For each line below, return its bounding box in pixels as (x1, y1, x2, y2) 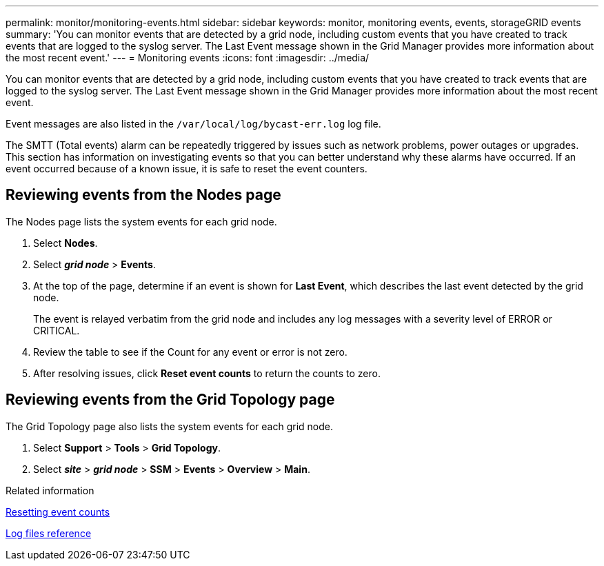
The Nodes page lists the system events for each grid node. (6, 215, 277, 228)
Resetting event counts (6, 505, 110, 518)
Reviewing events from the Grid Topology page (6, 391, 335, 409)
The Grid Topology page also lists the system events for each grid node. (6, 420, 333, 432)
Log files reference (6, 527, 92, 539)
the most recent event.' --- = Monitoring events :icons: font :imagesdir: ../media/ (6, 52, 370, 63)
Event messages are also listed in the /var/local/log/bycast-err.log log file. (6, 118, 381, 130)
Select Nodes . (33, 236, 98, 249)
